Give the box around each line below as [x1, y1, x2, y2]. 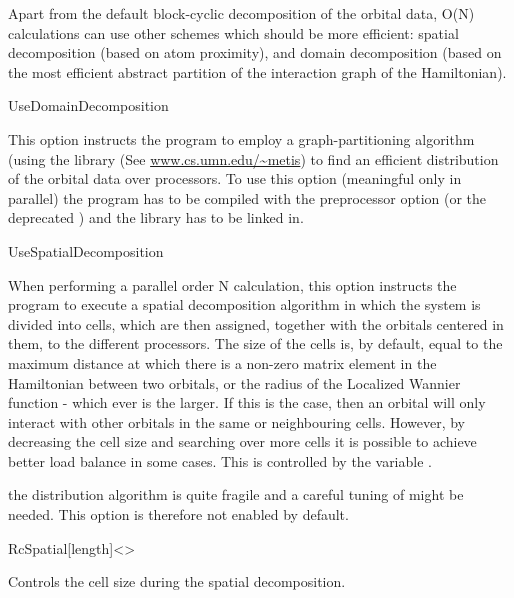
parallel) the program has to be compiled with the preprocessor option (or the [8, 187, 487, 208]
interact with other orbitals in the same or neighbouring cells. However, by [8, 411, 466, 432]
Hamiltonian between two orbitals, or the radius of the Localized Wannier [8, 372, 461, 393]
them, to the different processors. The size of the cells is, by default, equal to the [8, 333, 503, 354]
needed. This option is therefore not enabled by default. [8, 504, 349, 525]
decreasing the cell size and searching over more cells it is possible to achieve [8, 431, 477, 452]
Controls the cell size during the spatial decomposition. [8, 571, 346, 592]
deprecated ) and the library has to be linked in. [8, 207, 304, 228]
